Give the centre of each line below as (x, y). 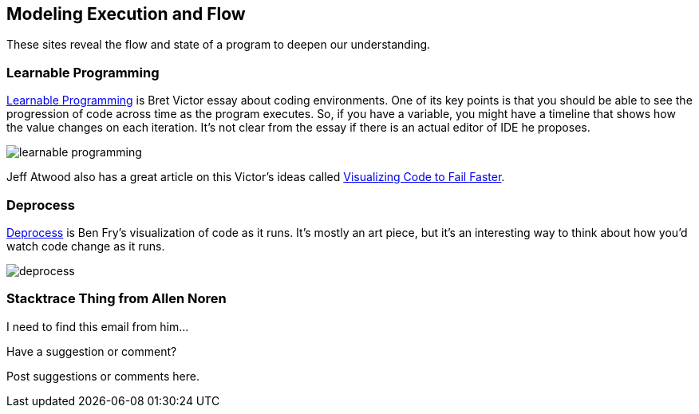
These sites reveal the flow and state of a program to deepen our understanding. (219, 45)
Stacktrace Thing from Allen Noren (116, 299)
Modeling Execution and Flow (126, 14)
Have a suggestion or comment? (92, 351)
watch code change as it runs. (86, 246)
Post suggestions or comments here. (103, 376)
